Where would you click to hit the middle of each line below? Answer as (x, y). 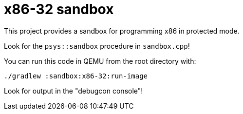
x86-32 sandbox (59, 9)
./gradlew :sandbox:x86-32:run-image (76, 76)
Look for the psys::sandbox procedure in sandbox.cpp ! (97, 46)
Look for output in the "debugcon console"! (74, 91)
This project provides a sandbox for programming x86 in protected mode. (122, 31)
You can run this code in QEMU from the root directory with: (100, 61)
